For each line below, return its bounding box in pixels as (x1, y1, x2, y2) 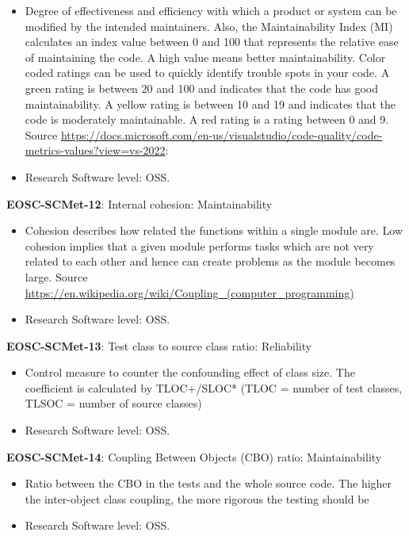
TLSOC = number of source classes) (25, 395, 202, 412)
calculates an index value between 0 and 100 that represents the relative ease (25, 33, 399, 50)
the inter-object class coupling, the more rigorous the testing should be (25, 490, 369, 507)
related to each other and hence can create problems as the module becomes (25, 253, 396, 270)
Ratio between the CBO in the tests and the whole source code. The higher (25, 475, 392, 492)
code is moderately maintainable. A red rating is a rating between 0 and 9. (25, 111, 389, 128)
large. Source (25, 268, 88, 285)
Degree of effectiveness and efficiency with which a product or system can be (25, 2, 397, 18)
